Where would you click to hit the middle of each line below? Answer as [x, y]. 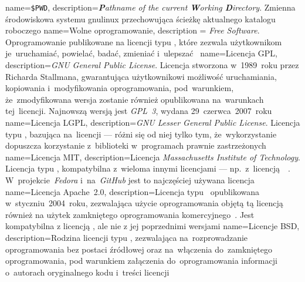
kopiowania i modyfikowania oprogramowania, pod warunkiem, [120, 88]
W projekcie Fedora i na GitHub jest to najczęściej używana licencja [130, 179]
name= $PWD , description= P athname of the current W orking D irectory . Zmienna [150, 7]
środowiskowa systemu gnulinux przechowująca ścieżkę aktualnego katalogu [140, 19]
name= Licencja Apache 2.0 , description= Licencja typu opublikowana [133, 191]
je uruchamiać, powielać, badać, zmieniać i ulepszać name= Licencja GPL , [141, 53]
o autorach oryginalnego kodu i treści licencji [87, 272]
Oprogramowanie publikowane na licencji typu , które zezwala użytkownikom [144, 41]
